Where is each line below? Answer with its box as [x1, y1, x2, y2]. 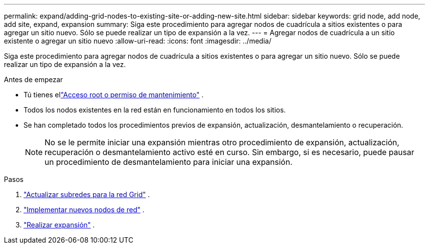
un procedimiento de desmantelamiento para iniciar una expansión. [45, 157, 293, 167]
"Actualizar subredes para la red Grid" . [24, 190, 150, 199]
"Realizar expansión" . [24, 221, 95, 229]
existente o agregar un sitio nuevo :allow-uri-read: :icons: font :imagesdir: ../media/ [4, 37, 271, 45]
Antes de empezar [4, 75, 63, 84]
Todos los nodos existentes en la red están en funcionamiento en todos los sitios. [24, 106, 286, 114]
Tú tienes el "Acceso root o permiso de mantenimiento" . [24, 90, 204, 99]
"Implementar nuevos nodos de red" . [24, 205, 144, 214]
